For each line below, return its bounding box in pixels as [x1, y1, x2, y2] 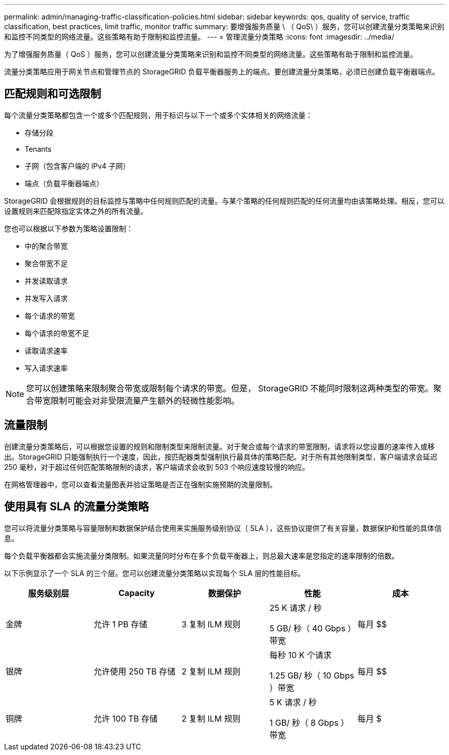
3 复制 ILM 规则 [181, 619, 241, 629]
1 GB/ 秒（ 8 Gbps [269, 717, 339, 728]
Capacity [118, 587, 155, 598]
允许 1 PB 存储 [93, 619, 148, 629]
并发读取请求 [25, 276, 68, 285]
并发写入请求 [25, 293, 68, 303]
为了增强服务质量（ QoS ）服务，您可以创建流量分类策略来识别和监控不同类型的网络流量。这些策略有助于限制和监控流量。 [4, 50, 417, 58]
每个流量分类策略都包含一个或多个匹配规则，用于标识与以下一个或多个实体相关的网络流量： [4, 110, 313, 120]
